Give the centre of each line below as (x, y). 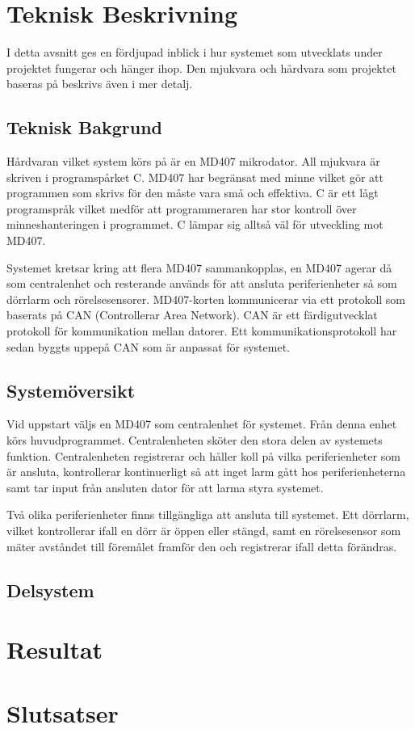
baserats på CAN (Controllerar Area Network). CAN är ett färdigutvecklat (192, 315)
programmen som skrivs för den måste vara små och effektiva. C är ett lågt (193, 193)
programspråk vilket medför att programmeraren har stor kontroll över (182, 208)
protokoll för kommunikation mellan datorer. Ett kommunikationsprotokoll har (202, 331)
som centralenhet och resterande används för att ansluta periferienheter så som (202, 283)
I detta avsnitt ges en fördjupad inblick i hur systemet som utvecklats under (195, 52)
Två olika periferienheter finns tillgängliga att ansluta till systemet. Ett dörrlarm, (208, 514)
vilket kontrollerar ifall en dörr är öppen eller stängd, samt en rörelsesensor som (204, 530)
